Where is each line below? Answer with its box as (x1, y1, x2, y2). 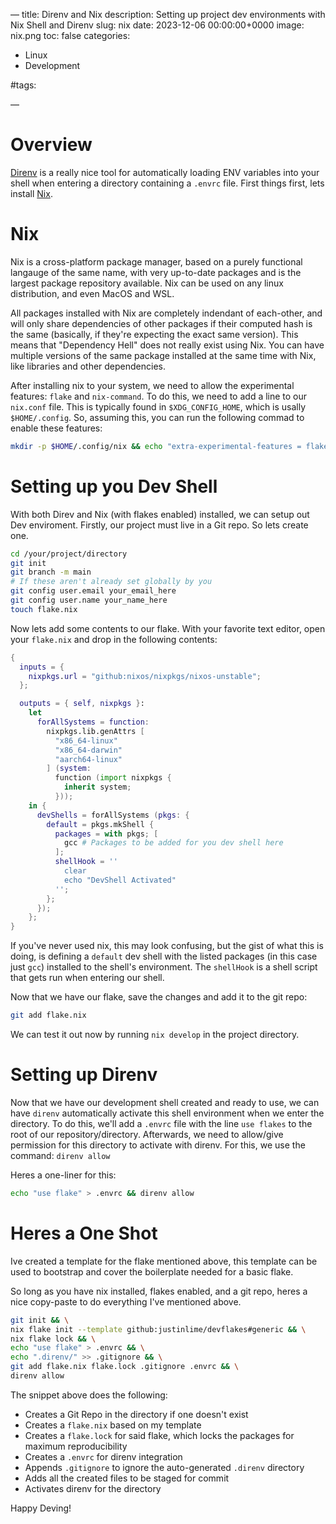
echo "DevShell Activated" (63, 875, 177, 885)
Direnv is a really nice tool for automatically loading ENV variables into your (10, 166, 320, 178)
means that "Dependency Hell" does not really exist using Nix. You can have (10, 339, 325, 351)
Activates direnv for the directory (24, 1482, 162, 1494)
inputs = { (19, 662, 65, 672)
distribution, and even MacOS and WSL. (10, 287, 175, 299)
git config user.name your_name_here (10, 595, 168, 606)
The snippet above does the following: (10, 1389, 168, 1401)
